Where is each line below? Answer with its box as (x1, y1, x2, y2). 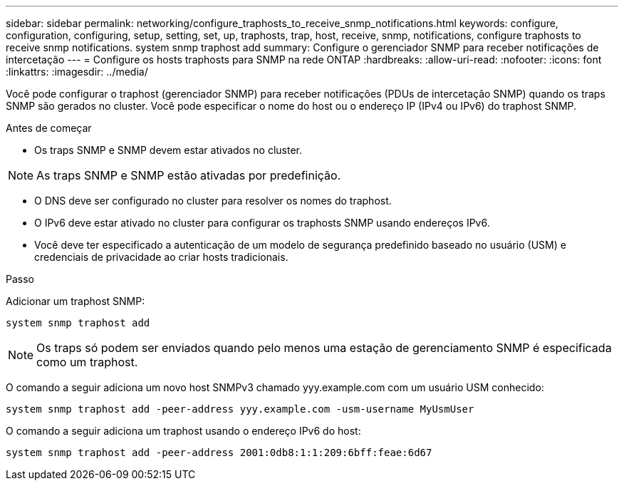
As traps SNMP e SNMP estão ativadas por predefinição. (36, 168, 341, 182)
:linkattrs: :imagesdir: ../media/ (6, 66, 148, 78)
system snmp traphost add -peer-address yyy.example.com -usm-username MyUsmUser (6, 403, 474, 415)
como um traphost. (36, 355, 138, 369)
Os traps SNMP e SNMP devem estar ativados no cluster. (34, 144, 303, 156)
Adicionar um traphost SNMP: (6, 295, 145, 307)
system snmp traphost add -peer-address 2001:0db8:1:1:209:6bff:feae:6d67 (6, 447, 432, 458)
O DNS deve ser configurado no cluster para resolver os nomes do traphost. (34, 195, 392, 207)
